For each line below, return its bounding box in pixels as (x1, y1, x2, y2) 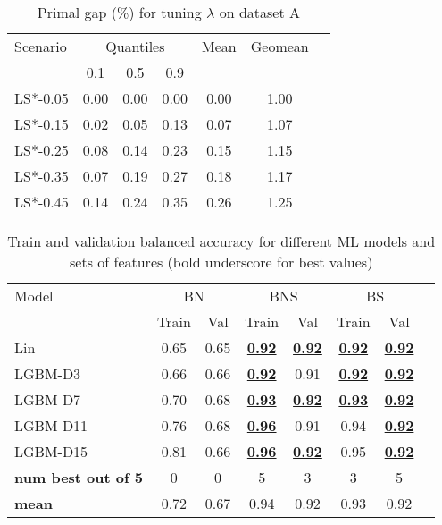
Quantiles (105, 36, 165, 56)
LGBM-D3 (14, 363, 81, 384)
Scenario (14, 36, 67, 56)
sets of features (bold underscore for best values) (70, 251, 373, 272)
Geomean (250, 36, 309, 56)
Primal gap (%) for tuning (37, 2, 202, 22)
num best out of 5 (14, 467, 143, 487)
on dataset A (219, 2, 300, 22)
